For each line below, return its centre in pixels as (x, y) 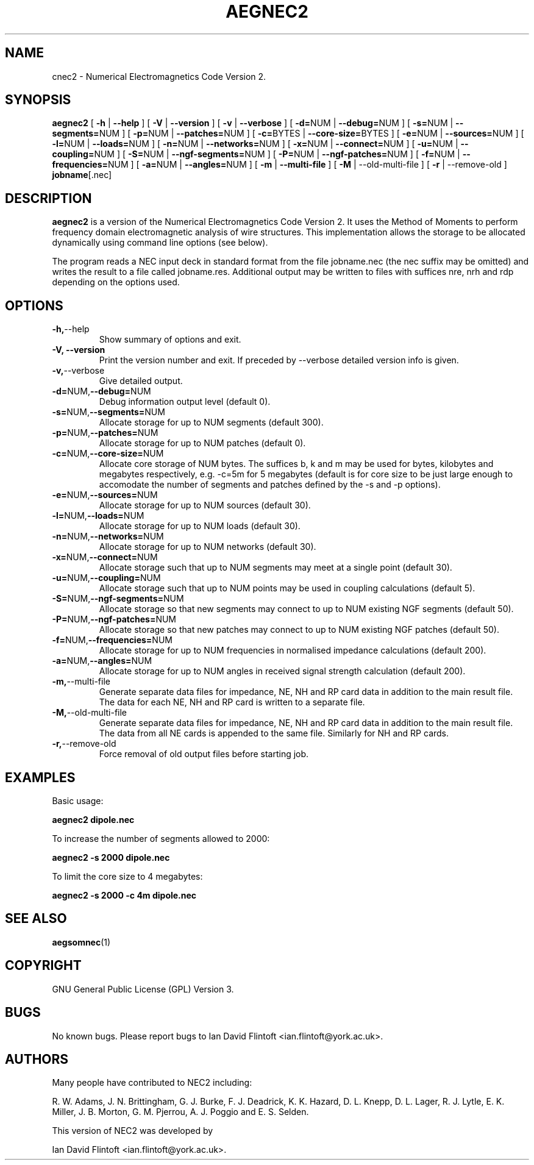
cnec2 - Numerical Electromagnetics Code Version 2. (159, 76)
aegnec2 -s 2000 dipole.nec (111, 857)
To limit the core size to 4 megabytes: (127, 876)
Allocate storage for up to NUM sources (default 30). (205, 505)
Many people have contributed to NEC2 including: (152, 1083)
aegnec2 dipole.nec (93, 819)
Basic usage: (78, 800)
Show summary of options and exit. (170, 340)
